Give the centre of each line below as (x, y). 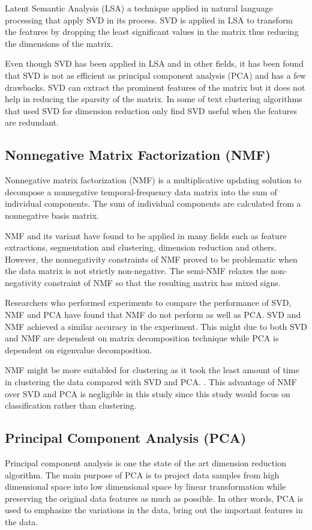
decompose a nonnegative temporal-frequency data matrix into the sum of (141, 191)
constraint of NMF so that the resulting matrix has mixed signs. (162, 282)
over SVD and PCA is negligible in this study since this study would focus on (148, 393)
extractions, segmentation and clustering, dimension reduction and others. (141, 247)
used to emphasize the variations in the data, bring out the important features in (154, 510)
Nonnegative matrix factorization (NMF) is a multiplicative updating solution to (153, 180)
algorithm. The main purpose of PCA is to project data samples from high (142, 474)
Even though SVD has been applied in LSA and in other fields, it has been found (154, 63)
